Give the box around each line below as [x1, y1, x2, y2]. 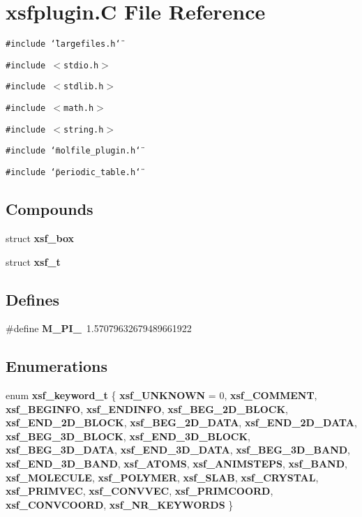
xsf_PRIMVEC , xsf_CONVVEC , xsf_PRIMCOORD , [6, 484, 273, 498]
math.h [63, 103, 94, 114]
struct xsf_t [6, 254, 61, 269]
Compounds [6, 198, 93, 220]
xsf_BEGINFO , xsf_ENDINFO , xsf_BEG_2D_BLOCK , [6, 401, 288, 416]
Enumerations [6, 355, 108, 377]
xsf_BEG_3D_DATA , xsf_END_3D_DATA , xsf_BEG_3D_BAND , [6, 442, 351, 457]
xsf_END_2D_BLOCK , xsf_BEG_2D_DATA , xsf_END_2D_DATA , [6, 415, 357, 430]
